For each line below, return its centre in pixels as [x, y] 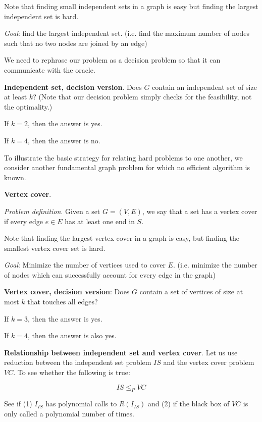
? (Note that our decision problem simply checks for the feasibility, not [142, 97]
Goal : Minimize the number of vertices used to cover [85, 265]
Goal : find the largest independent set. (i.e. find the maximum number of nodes [127, 33]
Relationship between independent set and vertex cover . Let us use [121, 352]
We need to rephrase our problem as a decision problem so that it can [112, 60]
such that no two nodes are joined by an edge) [76, 43]
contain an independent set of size [204, 87]
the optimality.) [28, 106]
